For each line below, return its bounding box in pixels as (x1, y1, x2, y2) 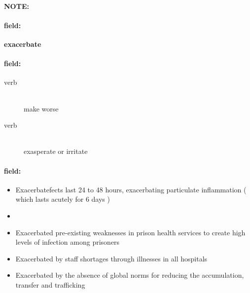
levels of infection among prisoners (15, 237, 120, 247)
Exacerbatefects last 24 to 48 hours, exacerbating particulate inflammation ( (15, 184, 247, 194)
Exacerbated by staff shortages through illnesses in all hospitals (15, 253, 208, 263)
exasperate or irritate (24, 146, 88, 156)
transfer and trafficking (15, 279, 85, 290)
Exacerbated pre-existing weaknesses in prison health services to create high (15, 227, 246, 237)
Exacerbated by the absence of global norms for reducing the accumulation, (15, 270, 244, 280)
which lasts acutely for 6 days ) (15, 194, 110, 204)
